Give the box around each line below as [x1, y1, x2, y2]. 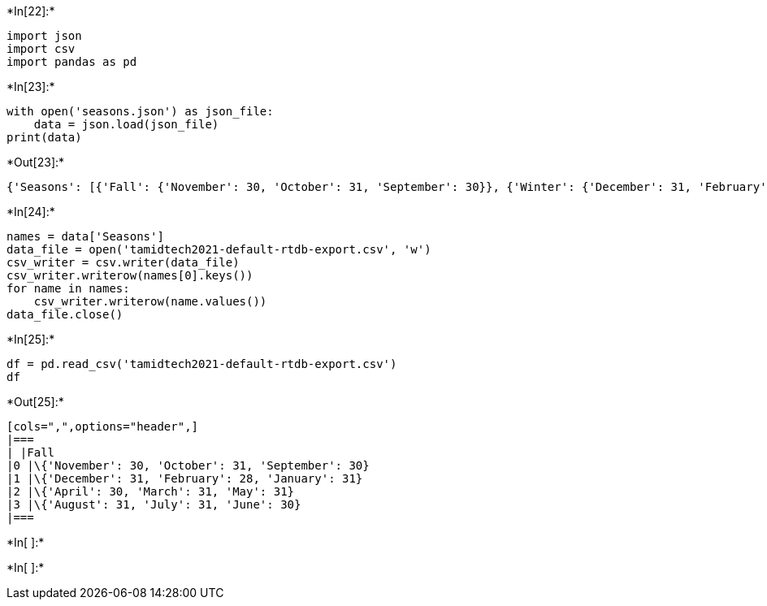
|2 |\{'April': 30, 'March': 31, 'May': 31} [6, 485, 295, 498]
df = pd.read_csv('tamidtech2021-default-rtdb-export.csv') [6, 357, 397, 370]
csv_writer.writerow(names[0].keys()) [6, 269, 253, 282]
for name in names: [6, 282, 130, 295]
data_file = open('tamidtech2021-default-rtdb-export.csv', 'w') [6, 243, 431, 256]
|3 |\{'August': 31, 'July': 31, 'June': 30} [6, 498, 301, 511]
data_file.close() [6, 308, 123, 321]
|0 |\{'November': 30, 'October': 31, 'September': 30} [6, 459, 370, 472]
